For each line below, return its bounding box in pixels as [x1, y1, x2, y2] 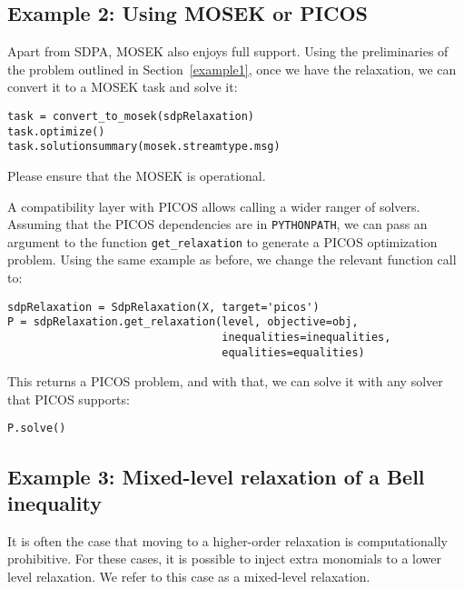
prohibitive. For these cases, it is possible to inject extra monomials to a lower [7, 549, 442, 568]
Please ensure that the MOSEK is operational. [7, 165, 266, 185]
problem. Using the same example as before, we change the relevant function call [7, 250, 457, 269]
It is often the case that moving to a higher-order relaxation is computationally [7, 531, 448, 550]
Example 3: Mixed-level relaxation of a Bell [7, 462, 425, 490]
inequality [7, 488, 102, 516]
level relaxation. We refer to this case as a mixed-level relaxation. [7, 566, 370, 585]
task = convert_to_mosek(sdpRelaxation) [7, 109, 255, 123]
